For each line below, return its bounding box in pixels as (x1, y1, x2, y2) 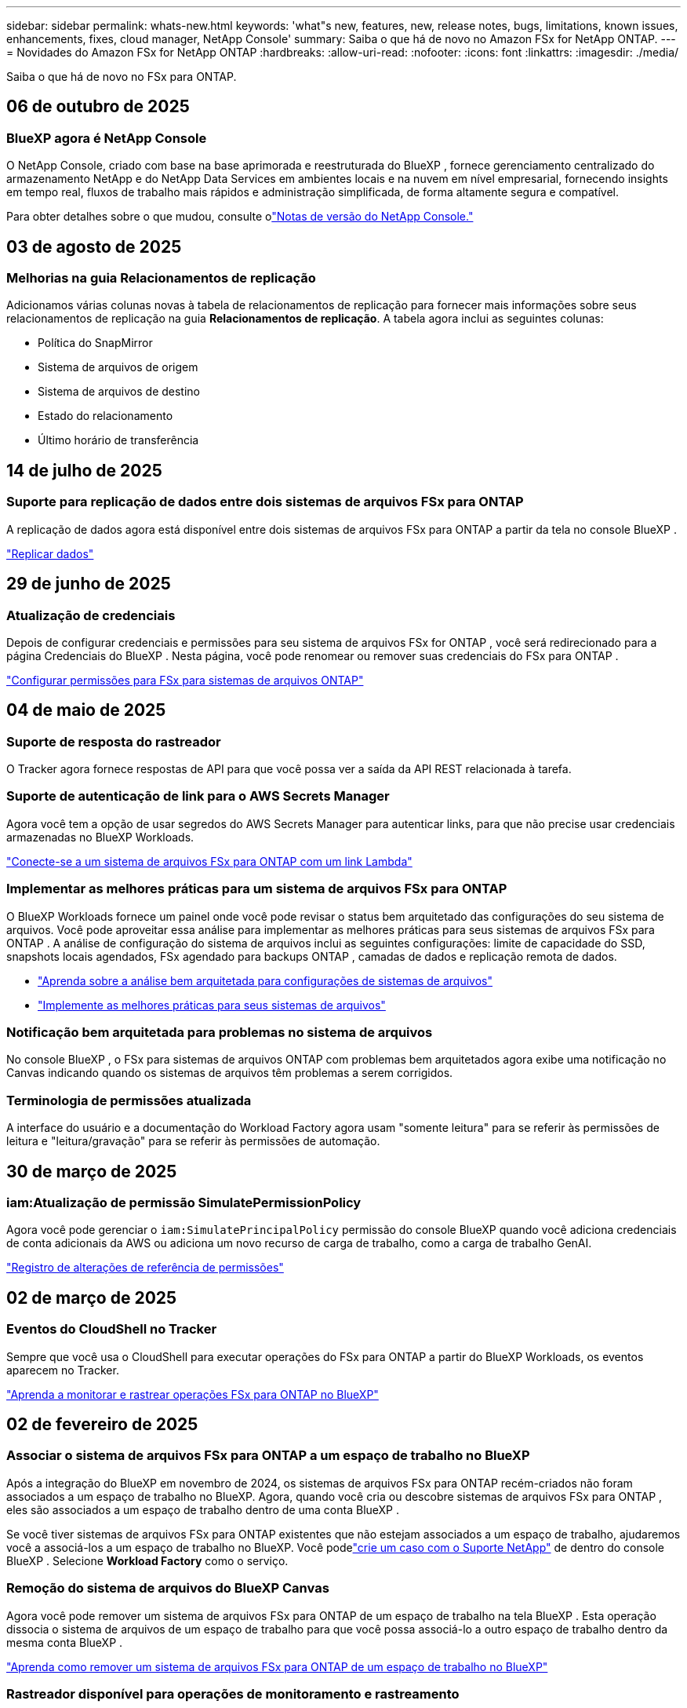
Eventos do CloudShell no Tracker (6, 1321, 217, 1338)
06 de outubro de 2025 (6, 97, 190, 117)
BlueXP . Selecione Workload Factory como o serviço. (6, 1553, 289, 1567)
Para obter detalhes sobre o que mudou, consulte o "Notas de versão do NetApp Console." (6, 210, 474, 224)
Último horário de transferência (38, 433, 199, 447)
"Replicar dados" (6, 546, 94, 560)
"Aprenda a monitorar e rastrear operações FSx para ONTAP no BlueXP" (6, 1387, 379, 1401)
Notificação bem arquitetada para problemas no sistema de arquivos (6, 1024, 433, 1040)
